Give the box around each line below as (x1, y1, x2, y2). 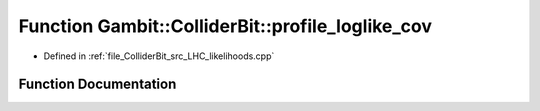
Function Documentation (18, 76, 177, 93)
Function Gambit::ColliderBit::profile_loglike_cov (18, 15, 433, 37)
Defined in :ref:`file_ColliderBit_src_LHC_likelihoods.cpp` (43, 50, 275, 62)
